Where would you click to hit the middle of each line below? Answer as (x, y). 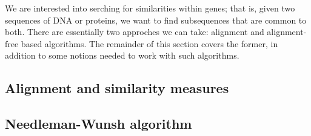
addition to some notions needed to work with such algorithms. (122, 55)
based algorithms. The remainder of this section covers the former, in (149, 43)
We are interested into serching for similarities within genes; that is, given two (150, 8)
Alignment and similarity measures (117, 88)
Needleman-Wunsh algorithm (99, 124)
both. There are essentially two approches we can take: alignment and (135, 32)
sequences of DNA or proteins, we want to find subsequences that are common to (156, 20)
